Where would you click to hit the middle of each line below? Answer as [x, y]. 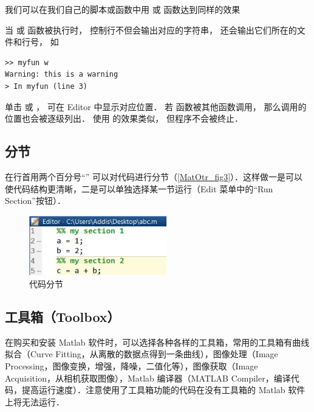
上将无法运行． [35, 401]
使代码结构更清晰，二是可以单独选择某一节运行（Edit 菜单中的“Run [139, 188]
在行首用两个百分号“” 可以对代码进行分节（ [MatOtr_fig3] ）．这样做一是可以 [154, 176]
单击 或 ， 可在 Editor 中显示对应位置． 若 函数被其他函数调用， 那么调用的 [156, 106]
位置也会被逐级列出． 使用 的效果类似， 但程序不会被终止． [124, 118]
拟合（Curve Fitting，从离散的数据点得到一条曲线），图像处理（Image [142, 354]
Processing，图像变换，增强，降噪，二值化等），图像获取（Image [131, 365]
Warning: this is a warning [62, 75]
